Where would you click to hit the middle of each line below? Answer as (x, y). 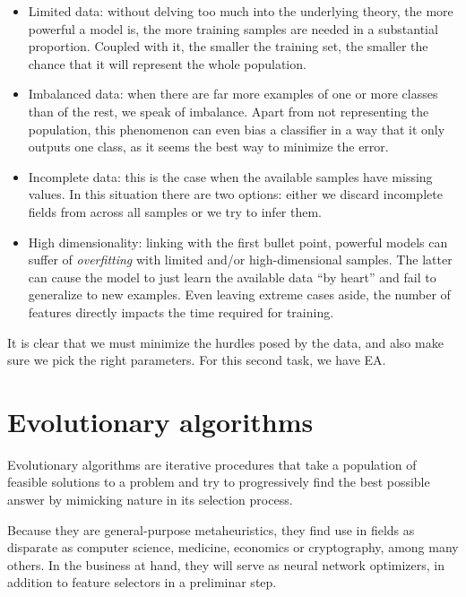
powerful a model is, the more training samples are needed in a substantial (233, 28)
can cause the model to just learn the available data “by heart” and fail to (232, 277)
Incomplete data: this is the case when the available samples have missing (230, 176)
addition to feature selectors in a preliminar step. (142, 582)
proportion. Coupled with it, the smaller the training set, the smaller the (228, 46)
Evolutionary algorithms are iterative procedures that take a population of (212, 464)
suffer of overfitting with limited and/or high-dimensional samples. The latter (240, 260)
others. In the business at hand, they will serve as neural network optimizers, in (226, 564)
